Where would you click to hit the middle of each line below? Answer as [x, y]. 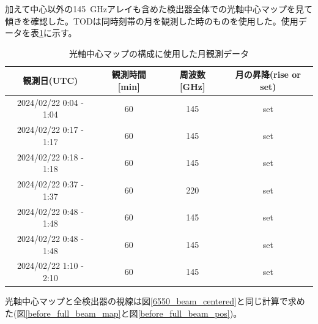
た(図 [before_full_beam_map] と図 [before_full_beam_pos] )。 [124, 313]
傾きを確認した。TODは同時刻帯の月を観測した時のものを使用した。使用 [152, 21]
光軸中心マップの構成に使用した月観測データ [159, 53]
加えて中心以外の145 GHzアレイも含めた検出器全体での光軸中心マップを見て [159, 9]
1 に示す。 [58, 33]
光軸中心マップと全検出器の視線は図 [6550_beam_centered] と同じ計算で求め [155, 301]
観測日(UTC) [50, 81]
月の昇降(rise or [268, 74]
